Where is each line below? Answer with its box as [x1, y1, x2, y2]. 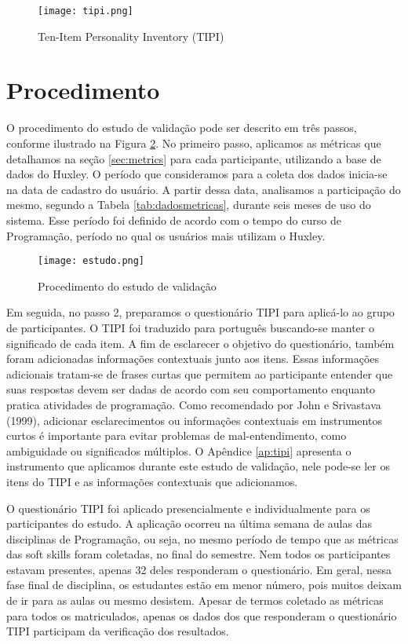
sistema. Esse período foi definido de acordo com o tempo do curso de [6, 211, 341, 228]
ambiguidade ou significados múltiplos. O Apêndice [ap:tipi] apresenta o [6, 442, 352, 459]
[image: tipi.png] [38, 5, 133, 16]
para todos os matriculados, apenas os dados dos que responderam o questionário [6, 607, 397, 624]
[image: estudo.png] [38, 255, 145, 267]
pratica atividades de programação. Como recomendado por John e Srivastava [6, 396, 381, 412]
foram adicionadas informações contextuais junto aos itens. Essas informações [6, 350, 380, 367]
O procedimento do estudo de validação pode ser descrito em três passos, [6, 119, 357, 136]
